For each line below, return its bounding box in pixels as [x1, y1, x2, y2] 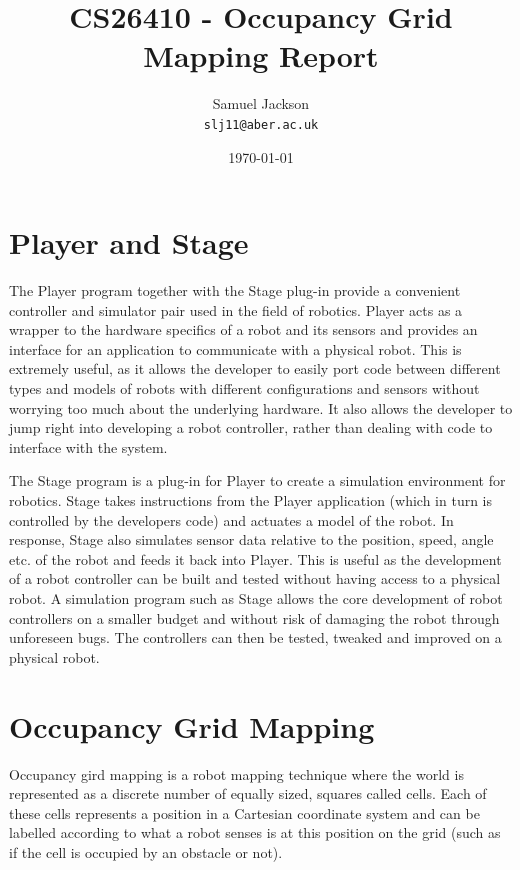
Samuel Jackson [212, 93, 310, 114]
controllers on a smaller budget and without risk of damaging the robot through [9, 607, 500, 628]
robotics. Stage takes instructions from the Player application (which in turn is [9, 490, 493, 511]
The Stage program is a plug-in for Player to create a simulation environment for [9, 470, 506, 491]
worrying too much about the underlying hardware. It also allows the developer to [9, 397, 513, 418]
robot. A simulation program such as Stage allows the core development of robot [9, 588, 503, 608]
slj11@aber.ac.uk [203, 117, 319, 132]
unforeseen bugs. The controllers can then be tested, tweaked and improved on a [9, 627, 502, 648]
